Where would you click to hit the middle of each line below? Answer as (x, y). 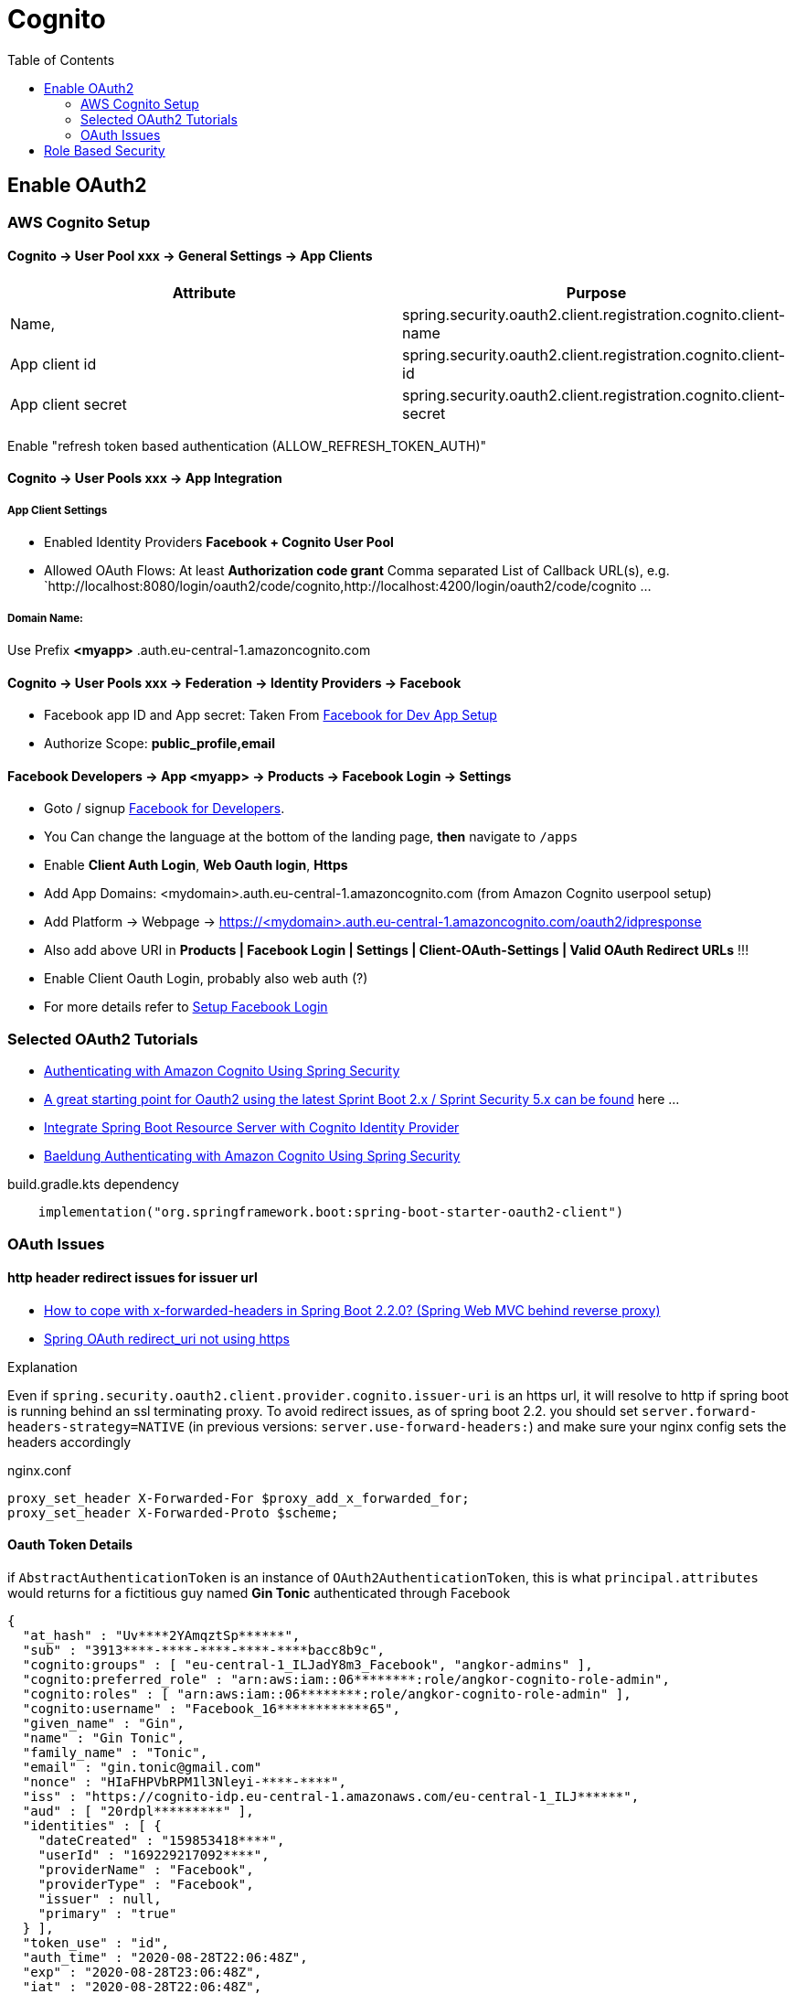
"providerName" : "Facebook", (146, 1869)
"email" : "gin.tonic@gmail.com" (142, 1767)
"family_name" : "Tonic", (115, 1752)
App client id (53, 364)
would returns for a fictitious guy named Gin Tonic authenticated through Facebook (259, 1592)
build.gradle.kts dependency (93, 1185)
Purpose (596, 292)
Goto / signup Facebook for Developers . (165, 809)
